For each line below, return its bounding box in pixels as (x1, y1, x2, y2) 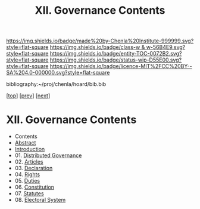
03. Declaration (14, 165, 53, 172)
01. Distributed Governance (14, 152, 82, 159)
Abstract (14, 139, 36, 146)
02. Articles (14, 158, 43, 165)
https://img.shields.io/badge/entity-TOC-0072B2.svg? (49, 50, 182, 57)
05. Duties (14, 177, 40, 185)
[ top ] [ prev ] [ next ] (6, 92, 51, 99)
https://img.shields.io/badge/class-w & (49, 44, 145, 51)
